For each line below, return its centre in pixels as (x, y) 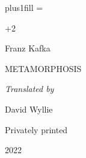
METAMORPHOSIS (43, 68)
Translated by (29, 89)
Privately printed (36, 129)
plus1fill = (24, 7)
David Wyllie (29, 109)
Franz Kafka (28, 48)
